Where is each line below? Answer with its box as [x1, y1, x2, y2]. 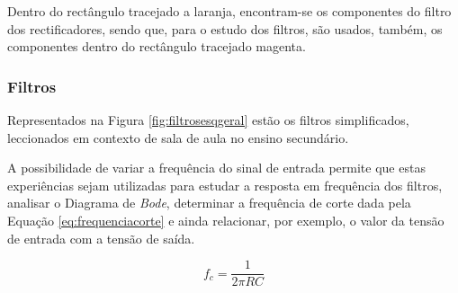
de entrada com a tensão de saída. [7, 228, 195, 247]
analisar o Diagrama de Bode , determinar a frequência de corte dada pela [7, 193, 411, 212]
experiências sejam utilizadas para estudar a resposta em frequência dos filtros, [7, 175, 443, 194]
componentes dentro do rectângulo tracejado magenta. [7, 37, 306, 56]
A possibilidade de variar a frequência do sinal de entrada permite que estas [7, 158, 426, 177]
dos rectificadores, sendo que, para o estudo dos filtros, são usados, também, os [7, 19, 443, 38]
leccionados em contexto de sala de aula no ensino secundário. [7, 128, 349, 146]
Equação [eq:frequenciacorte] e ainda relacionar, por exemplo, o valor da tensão [7, 210, 445, 229]
